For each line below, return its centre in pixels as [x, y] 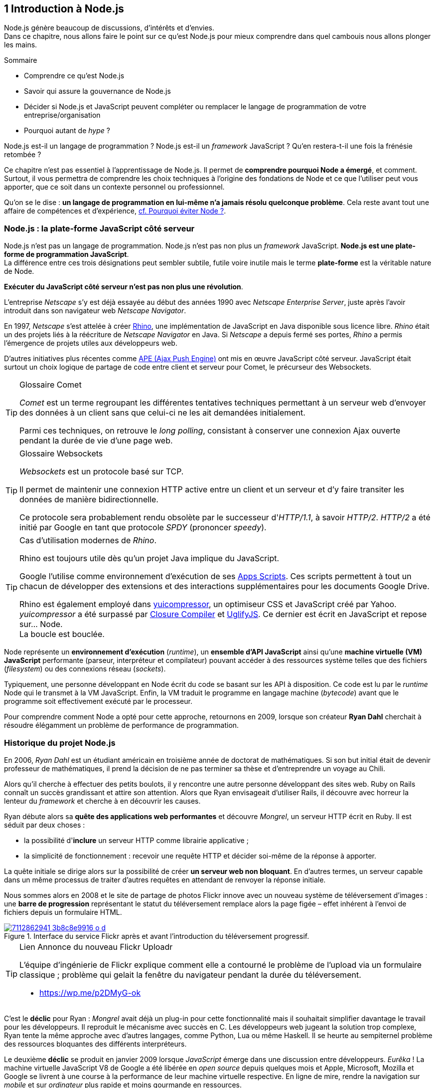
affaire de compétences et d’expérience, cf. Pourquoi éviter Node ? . [115, 211]
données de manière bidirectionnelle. [89, 500]
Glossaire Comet [51, 385]
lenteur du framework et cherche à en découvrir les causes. [102, 801]
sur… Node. [41, 624]
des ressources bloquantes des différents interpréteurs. [95, 1044]
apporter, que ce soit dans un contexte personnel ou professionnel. [114, 187]
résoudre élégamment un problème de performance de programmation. [122, 725]
